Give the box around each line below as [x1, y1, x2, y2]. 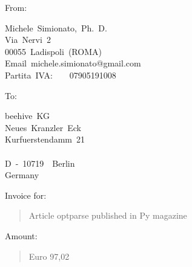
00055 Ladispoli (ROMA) [5, 45, 102, 57]
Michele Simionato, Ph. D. [5, 21, 107, 34]
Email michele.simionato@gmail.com [5, 57, 141, 69]
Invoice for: [5, 188, 47, 201]
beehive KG [5, 109, 50, 122]
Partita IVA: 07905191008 [5, 68, 116, 81]
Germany [5, 169, 39, 181]
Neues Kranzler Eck [5, 121, 81, 133]
